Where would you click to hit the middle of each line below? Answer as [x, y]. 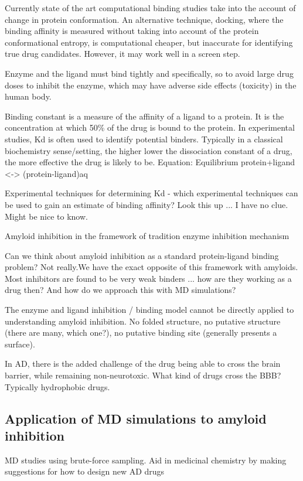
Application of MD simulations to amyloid [136, 418]
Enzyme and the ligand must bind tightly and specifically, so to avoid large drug [149, 73]
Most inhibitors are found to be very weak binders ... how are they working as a [148, 278]
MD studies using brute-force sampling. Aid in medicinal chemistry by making [146, 460]
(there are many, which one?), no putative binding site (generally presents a [141, 332]
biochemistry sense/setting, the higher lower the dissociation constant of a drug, [149, 150]
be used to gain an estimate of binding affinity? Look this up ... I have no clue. [147, 204]
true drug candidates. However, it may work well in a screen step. [122, 54]
